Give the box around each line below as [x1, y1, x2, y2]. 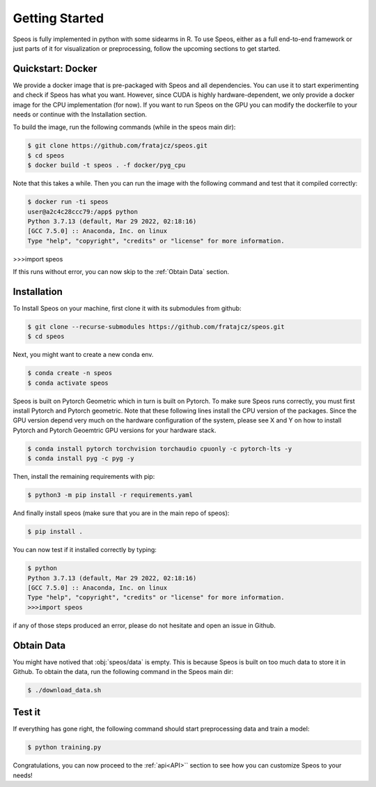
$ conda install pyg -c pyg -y [27, 454, 135, 463]
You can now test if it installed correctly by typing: [13, 546, 157, 554]
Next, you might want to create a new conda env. [13, 351, 154, 359]
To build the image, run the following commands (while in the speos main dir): [13, 123, 236, 132]
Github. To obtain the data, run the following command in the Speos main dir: [13, 668, 233, 675]
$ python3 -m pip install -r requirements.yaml [27, 491, 193, 499]
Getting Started [13, 10, 104, 26]
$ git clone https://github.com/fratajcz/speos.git [27, 142, 208, 150]
